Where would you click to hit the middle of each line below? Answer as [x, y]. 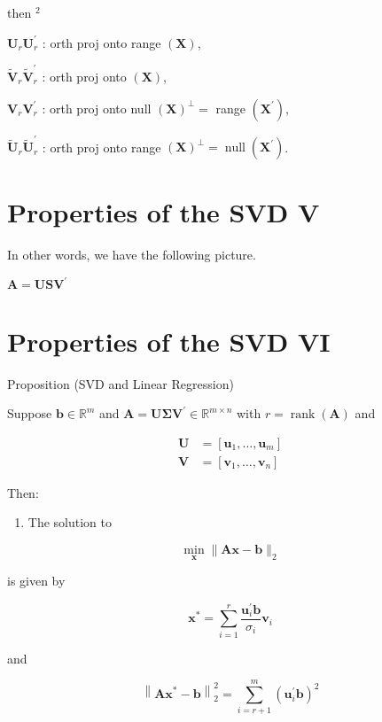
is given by [36, 581]
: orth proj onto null [97, 108]
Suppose [30, 413]
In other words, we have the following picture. [132, 255]
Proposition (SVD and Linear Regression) [121, 383]
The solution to [70, 522]
